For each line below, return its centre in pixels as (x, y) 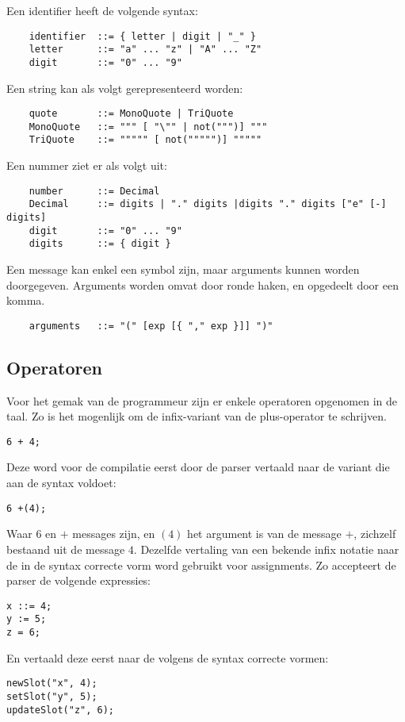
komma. (26, 300)
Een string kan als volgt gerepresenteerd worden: (125, 88)
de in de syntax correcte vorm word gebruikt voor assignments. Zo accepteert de (201, 565)
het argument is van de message (264, 534)
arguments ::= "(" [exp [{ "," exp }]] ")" (151, 326)
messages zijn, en (114, 534)
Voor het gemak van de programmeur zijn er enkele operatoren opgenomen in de (202, 400)
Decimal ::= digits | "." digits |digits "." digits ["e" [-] (208, 204)
